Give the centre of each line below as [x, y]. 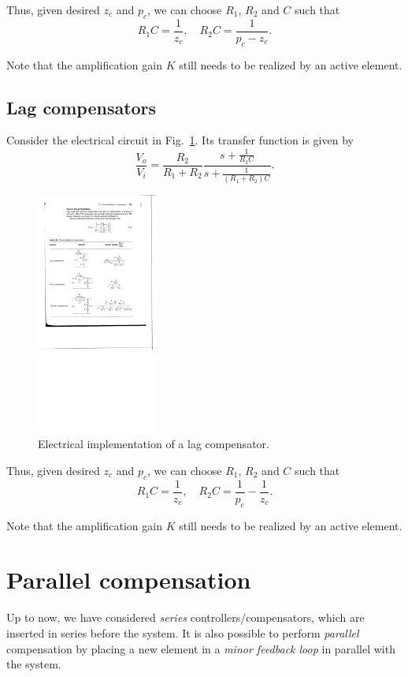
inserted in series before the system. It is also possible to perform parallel [183, 633]
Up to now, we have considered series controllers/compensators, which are [185, 617]
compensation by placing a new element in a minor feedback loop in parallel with [201, 648]
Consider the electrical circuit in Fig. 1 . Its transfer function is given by [180, 140]
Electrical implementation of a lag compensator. [154, 444]
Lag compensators [82, 107]
